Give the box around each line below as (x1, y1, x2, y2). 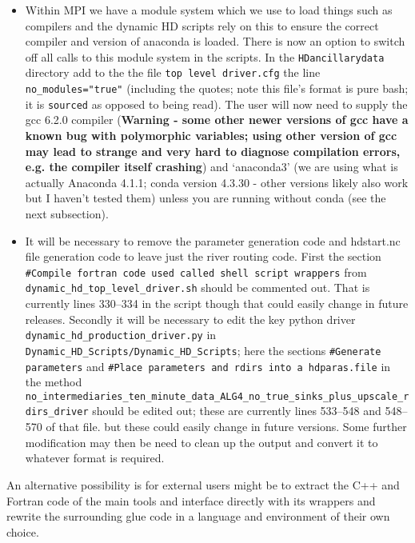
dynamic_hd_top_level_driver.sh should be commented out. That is (25, 279, 370, 296)
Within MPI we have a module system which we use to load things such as (25, 2, 393, 18)
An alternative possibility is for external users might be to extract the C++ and (6, 476, 400, 493)
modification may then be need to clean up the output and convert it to (25, 433, 378, 450)
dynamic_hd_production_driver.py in (25, 326, 217, 343)
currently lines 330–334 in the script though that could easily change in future (25, 295, 409, 312)
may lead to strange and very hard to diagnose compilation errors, (25, 142, 401, 159)
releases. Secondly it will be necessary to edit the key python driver (25, 310, 356, 327)
